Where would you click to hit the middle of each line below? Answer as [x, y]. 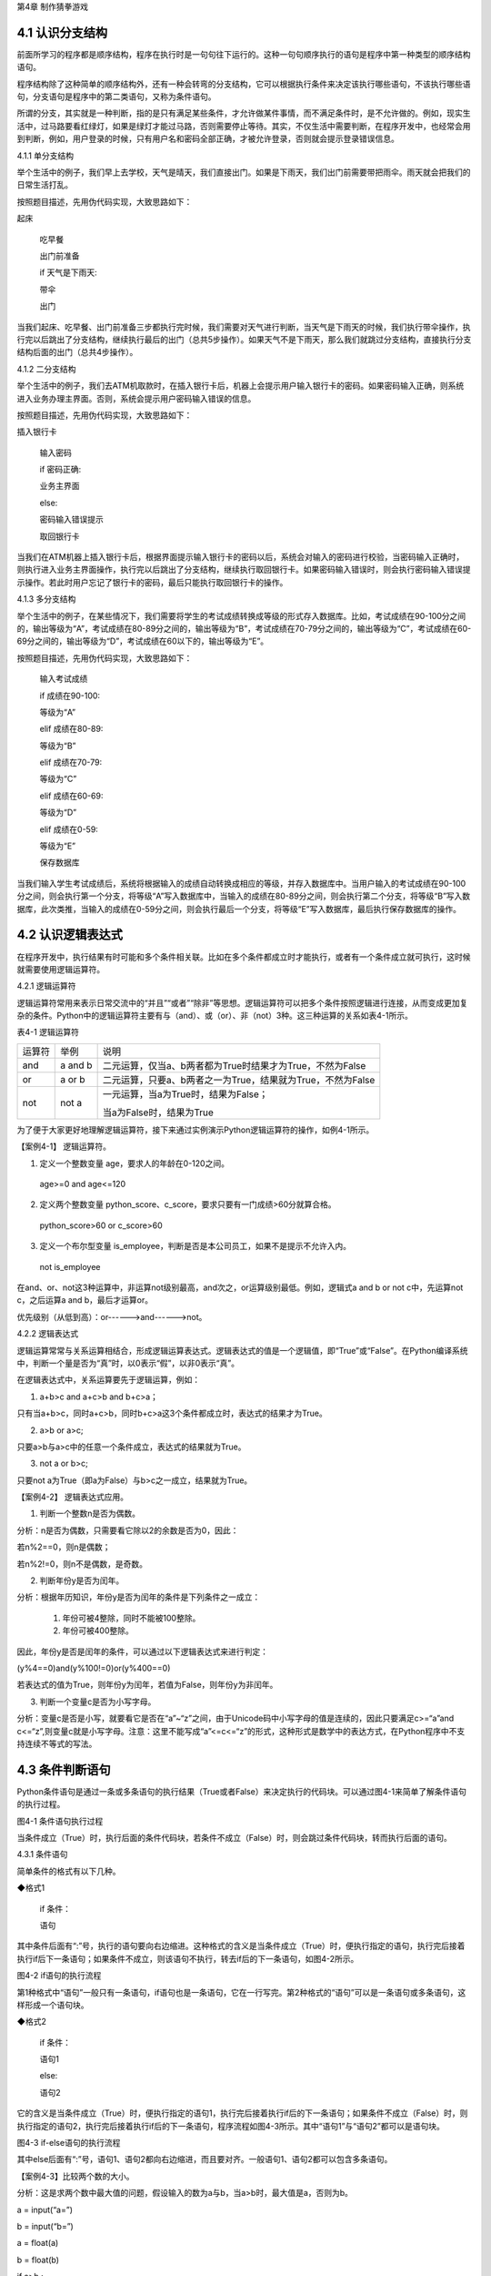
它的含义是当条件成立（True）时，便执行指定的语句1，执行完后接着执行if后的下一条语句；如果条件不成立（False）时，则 [242, 2113]
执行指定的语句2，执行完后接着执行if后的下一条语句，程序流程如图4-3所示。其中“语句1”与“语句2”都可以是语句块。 [230, 2126]
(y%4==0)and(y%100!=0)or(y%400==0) [94, 1668]
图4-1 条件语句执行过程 [60, 1821]
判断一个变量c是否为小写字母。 [98, 1702]
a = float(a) [38, 2243]
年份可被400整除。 [98, 1631]
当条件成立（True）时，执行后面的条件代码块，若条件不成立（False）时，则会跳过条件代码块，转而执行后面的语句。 [234, 1838]
